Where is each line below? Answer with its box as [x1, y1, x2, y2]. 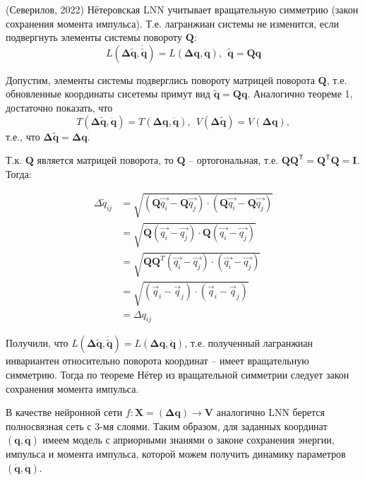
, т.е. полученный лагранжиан [184, 335, 313, 350]
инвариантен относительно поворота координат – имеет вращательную [6, 353, 309, 368]
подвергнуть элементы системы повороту [6, 30, 182, 44]
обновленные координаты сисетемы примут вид [6, 86, 210, 101]
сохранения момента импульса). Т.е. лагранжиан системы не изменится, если [6, 16, 339, 30]
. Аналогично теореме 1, [247, 86, 353, 101]
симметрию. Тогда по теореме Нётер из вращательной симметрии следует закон [6, 367, 349, 382]
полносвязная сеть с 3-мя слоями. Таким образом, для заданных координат [6, 418, 328, 433]
